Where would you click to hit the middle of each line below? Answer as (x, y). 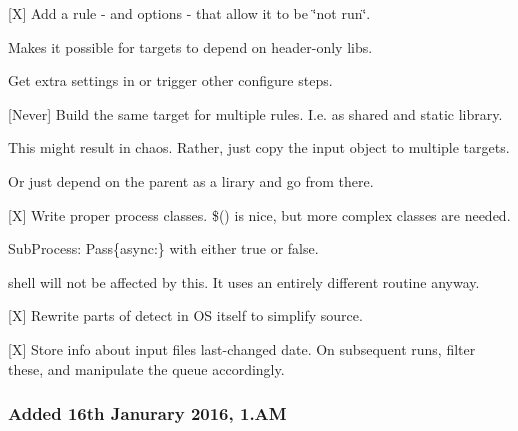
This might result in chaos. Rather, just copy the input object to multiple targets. (259, 147)
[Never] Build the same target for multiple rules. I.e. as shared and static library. (255, 113)
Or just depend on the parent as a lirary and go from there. (191, 180)
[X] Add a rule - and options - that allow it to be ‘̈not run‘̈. (189, 13)
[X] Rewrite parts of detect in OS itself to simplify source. (185, 315)
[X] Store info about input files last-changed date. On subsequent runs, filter (242, 348)
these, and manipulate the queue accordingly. (146, 368)
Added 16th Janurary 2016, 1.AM (147, 413)
